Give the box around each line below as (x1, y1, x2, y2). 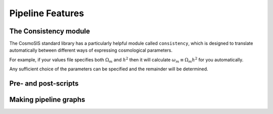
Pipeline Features (9, 8, 84, 19)
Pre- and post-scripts (9, 79, 79, 88)
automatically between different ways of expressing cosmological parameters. (9, 47, 173, 53)
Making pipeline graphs (9, 95, 85, 104)
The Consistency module (9, 27, 90, 35)
